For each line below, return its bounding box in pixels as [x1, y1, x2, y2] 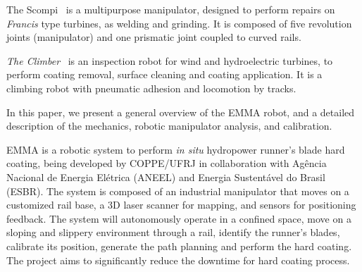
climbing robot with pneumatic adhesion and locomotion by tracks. [6, 80, 297, 95]
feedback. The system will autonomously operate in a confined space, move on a [6, 211, 351, 225]
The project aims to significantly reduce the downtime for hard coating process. [6, 252, 350, 267]
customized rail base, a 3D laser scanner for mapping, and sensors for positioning [6, 197, 356, 212]
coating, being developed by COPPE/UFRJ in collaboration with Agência [6, 156, 327, 171]
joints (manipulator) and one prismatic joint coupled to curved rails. [6, 30, 301, 44]
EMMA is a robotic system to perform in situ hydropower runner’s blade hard [6, 142, 345, 156]
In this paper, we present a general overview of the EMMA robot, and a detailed [6, 104, 355, 119]
